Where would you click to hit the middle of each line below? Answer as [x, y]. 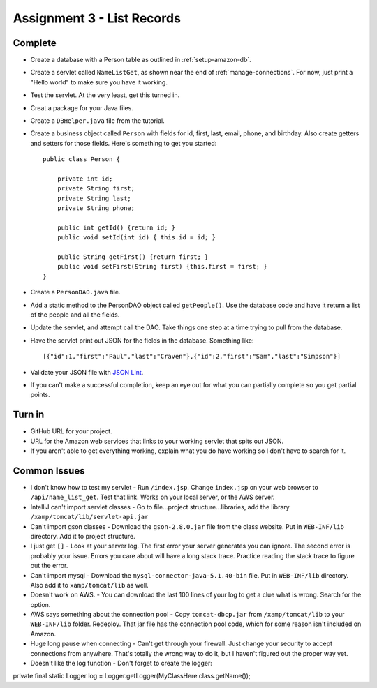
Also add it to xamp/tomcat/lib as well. [90, 585]
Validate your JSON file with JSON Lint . [87, 372]
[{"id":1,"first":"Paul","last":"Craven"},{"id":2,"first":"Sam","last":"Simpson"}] [192, 357]
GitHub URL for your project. [71, 431]
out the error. [49, 566]
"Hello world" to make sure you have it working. [99, 82]
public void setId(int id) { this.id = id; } [136, 238]
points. [40, 395]
